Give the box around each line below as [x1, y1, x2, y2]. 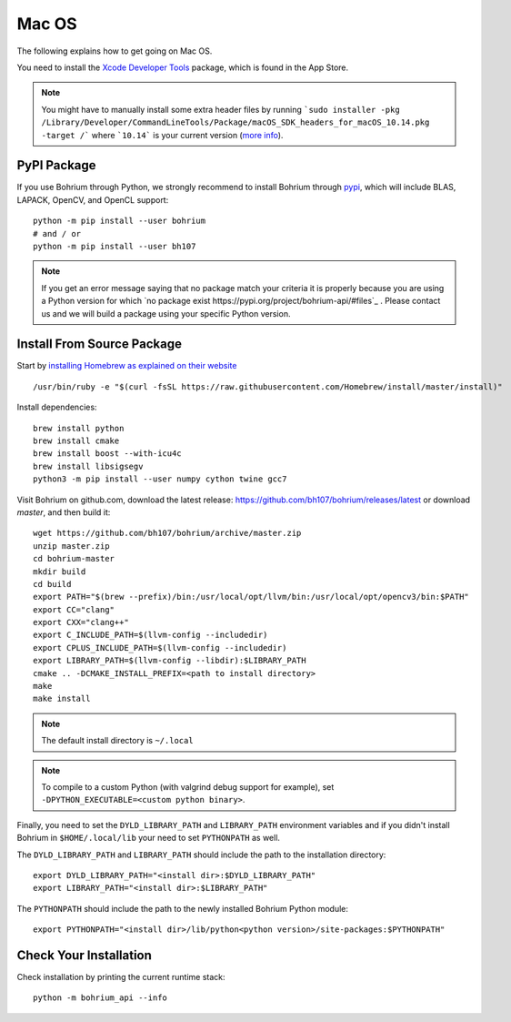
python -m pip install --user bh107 [33, 241, 196, 251]
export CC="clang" [33, 604, 115, 614]
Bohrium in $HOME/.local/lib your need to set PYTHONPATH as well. [16, 833, 281, 844]
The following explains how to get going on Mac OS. [16, 46, 213, 56]
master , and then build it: [16, 506, 111, 518]
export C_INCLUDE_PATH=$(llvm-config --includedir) [33, 630, 268, 641]
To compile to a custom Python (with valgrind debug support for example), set [41, 781, 335, 792]
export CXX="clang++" [33, 617, 129, 628]
